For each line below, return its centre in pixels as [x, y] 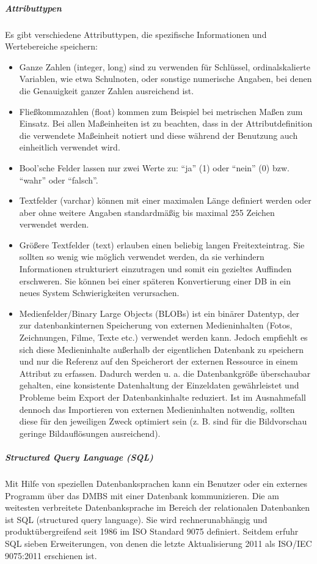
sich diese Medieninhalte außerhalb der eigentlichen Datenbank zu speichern [162, 349]
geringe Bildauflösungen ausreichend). [90, 433]
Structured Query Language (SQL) [79, 457]
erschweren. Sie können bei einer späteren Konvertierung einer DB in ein [155, 280]
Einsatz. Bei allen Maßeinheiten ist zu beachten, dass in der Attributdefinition [166, 123]
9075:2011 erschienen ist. [51, 555]
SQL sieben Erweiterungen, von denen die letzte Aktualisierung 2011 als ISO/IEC [158, 543]
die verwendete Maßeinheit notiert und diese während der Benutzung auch [158, 135]
